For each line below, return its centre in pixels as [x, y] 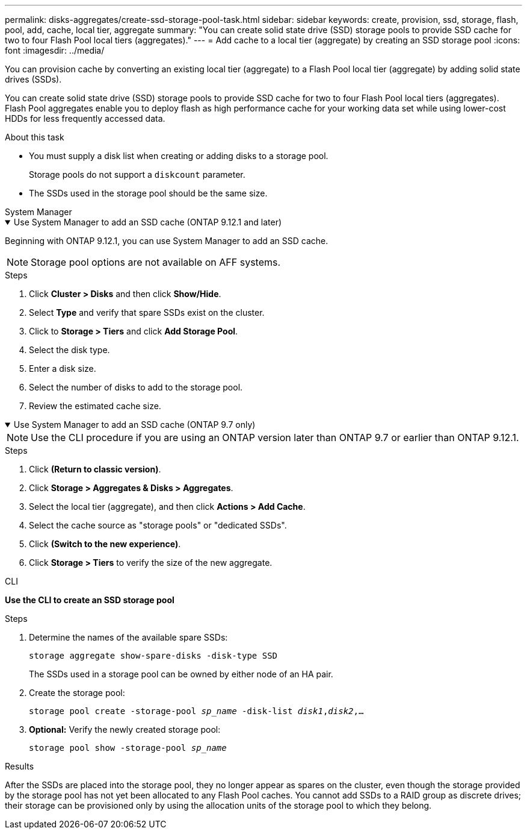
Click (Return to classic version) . [95, 469]
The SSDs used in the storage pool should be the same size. [148, 193]
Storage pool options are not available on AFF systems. [156, 262]
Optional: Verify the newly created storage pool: [125, 729]
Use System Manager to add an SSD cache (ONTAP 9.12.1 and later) [148, 222]
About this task [35, 137]
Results [20, 766]
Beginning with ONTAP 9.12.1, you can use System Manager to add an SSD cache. [167, 241]
